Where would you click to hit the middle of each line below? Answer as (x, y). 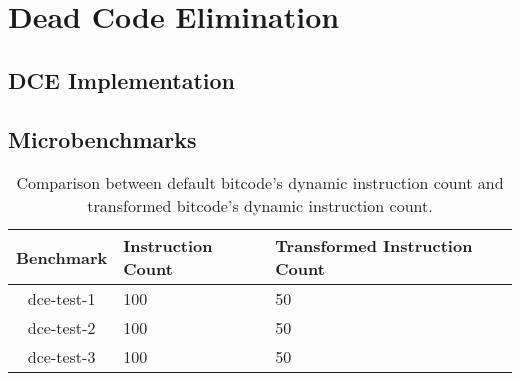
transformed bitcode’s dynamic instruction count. (260, 206)
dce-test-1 (61, 299)
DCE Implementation (121, 79)
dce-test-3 (61, 357)
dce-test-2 (61, 328)
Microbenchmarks (102, 138)
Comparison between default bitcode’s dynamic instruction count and (260, 183)
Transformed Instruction (374, 246)
